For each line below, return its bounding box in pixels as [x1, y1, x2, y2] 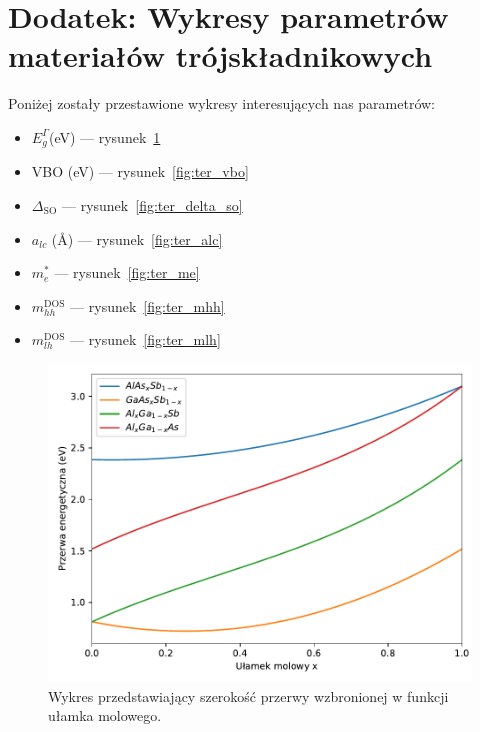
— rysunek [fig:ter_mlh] [70, 329, 221, 350]
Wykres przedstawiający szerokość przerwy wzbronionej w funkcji [48, 685, 449, 706]
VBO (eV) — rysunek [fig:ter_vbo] [31, 161, 249, 182]
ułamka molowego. [48, 705, 162, 726]
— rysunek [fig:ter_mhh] [70, 295, 225, 316]
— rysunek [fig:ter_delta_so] [61, 194, 243, 215]
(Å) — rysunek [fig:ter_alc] [51, 228, 223, 249]
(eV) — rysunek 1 [48, 126, 161, 147]
